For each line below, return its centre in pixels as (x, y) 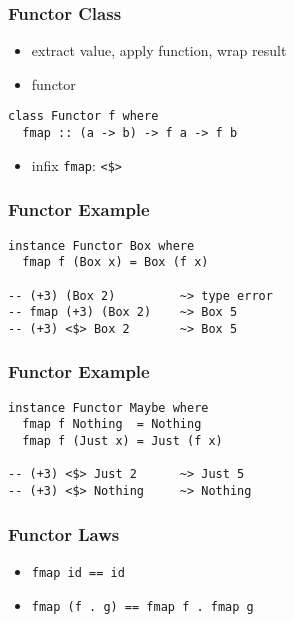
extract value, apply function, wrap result (159, 50)
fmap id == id (78, 572)
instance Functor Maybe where (108, 407)
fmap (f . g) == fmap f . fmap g (142, 606)
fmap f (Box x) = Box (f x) (115, 262)
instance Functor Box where (101, 245)
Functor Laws (64, 533)
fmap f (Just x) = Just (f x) (122, 441)
